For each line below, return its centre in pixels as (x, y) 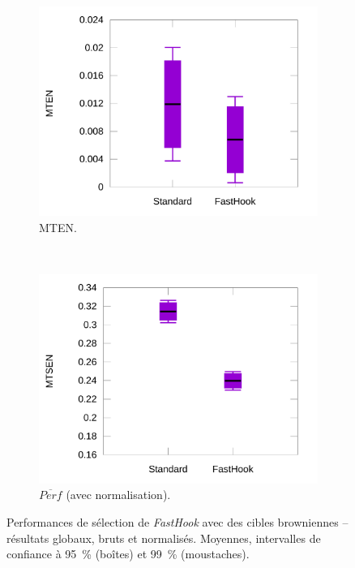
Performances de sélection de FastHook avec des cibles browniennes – (177, 521)
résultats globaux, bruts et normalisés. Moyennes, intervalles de (164, 538)
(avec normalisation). (118, 495)
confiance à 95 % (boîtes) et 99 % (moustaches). (128, 554)
